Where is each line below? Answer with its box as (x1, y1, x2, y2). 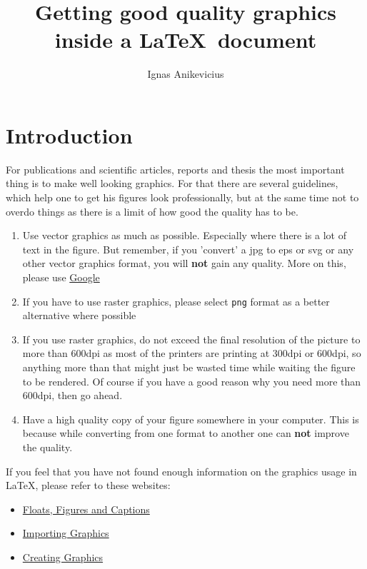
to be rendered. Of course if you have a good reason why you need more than (22, 373, 361, 388)
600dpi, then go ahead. (22, 388, 123, 403)
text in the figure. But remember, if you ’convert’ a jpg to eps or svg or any (22, 241, 354, 256)
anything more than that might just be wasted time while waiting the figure (22, 360, 356, 375)
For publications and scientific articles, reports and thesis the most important (6, 161, 345, 176)
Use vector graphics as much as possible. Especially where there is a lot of (22, 228, 346, 243)
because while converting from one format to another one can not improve (22, 426, 349, 440)
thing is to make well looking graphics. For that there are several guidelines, (6, 176, 338, 191)
